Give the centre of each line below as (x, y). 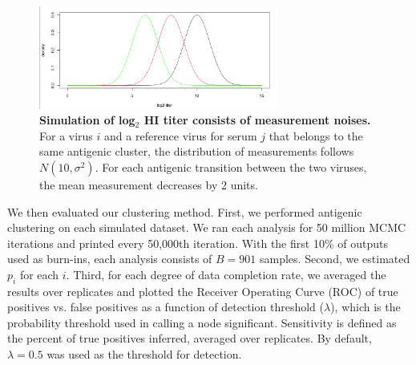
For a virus (66, 135)
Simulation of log (87, 120)
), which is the (366, 307)
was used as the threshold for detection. (144, 354)
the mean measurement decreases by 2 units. (149, 184)
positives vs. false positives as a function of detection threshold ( (166, 307)
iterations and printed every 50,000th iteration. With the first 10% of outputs (198, 243)
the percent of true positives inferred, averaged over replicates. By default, (190, 338)
